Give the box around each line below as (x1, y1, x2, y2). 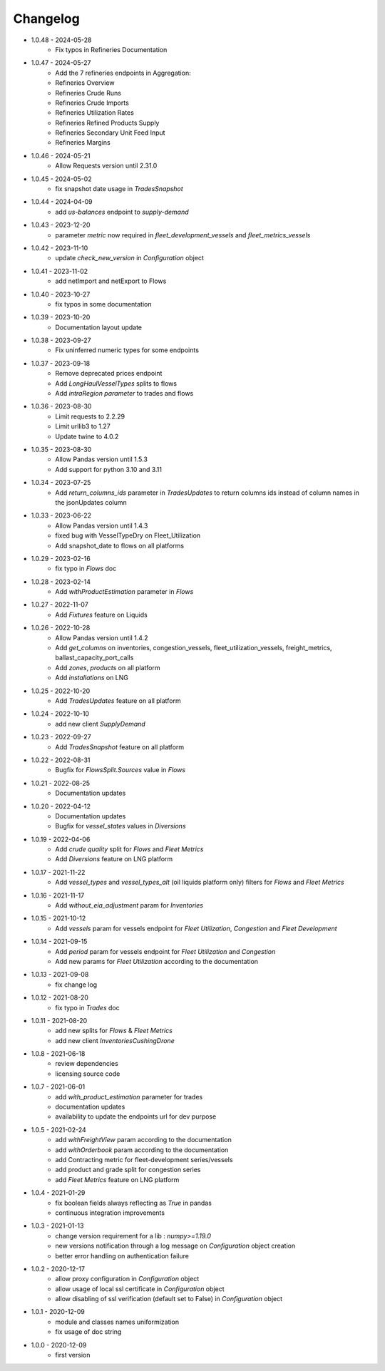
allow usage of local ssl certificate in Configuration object (55, 1284, 225, 1293)
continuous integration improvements (55, 1208, 165, 1217)
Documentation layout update (55, 323, 143, 332)
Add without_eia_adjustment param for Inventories (55, 901, 203, 910)
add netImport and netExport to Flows (55, 277, 167, 285)
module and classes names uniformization (55, 1318, 180, 1326)
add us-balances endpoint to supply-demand (55, 207, 189, 216)
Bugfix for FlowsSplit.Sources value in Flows (55, 766, 185, 774)
